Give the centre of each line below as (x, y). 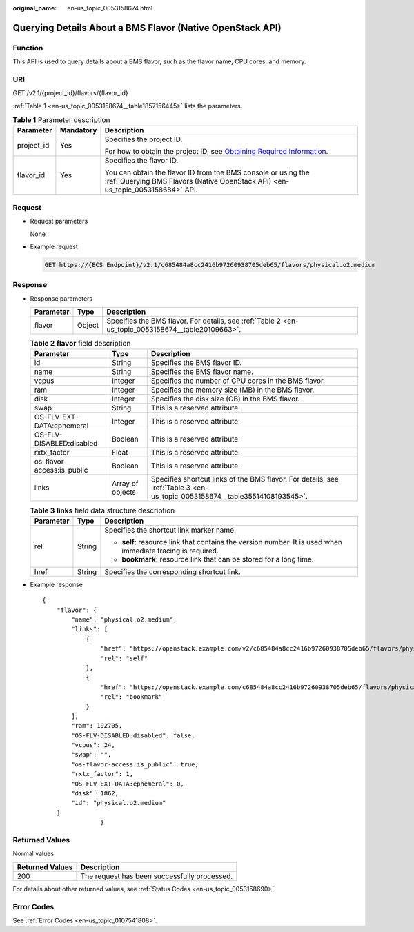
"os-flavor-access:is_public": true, (135, 764)
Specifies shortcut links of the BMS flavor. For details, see (245, 479)
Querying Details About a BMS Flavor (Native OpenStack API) (147, 28)
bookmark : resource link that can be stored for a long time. (218, 559)
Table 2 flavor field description (80, 344)
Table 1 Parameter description (61, 120)
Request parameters (59, 221)
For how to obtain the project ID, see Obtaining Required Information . (216, 152)
